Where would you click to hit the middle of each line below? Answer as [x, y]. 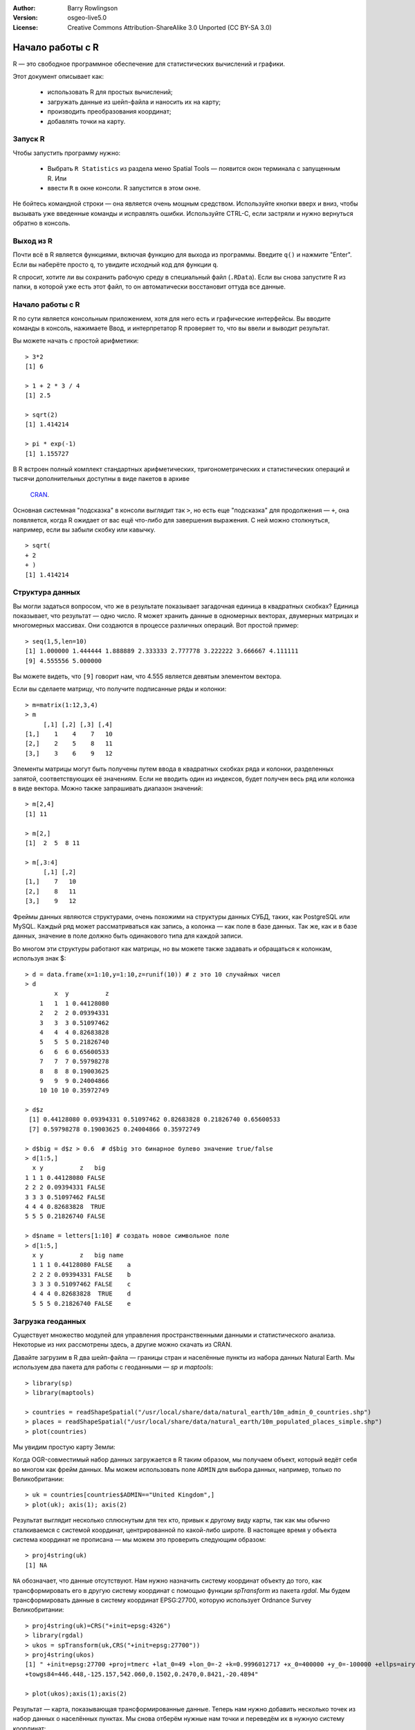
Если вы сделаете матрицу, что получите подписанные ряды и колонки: [120, 689]
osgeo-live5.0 [87, 18]
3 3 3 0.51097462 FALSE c [82, 1284]
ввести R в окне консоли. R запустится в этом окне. [124, 188]
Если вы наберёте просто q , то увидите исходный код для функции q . [116, 264]
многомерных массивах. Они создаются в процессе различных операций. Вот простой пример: [156, 626]
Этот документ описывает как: [58, 77]
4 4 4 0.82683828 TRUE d [82, 1294]
